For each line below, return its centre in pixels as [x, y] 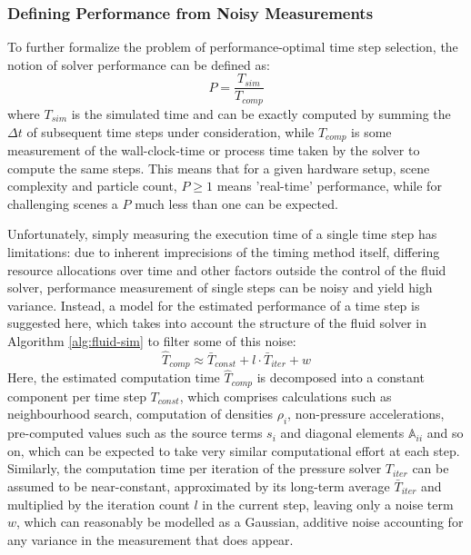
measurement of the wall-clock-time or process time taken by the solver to [214, 149]
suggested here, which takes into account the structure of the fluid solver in [217, 323]
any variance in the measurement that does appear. [150, 539]
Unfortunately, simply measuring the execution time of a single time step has [222, 234]
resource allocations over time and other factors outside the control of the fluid [227, 269]
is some [371, 131]
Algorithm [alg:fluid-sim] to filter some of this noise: [152, 340]
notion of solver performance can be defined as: [139, 64]
